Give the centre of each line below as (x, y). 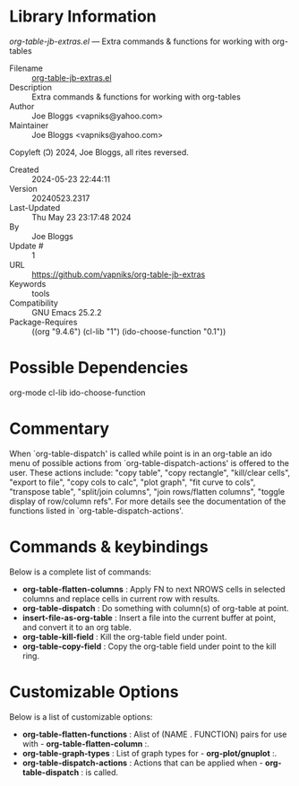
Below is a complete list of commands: (81, 572)
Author (22, 106)
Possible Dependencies (99, 368)
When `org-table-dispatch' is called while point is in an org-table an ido (141, 453)
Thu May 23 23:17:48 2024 (81, 217)
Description (30, 87)
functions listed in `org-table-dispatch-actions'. (96, 510)
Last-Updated (35, 207)
